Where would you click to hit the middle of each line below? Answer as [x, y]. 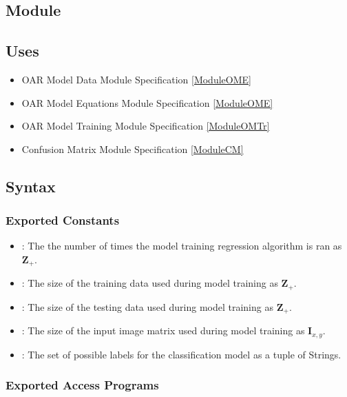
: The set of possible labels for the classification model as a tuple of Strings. [181, 354]
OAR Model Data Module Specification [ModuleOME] [136, 79]
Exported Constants [63, 220]
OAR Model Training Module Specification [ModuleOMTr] [146, 126]
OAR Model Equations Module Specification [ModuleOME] [147, 102]
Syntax [31, 186]
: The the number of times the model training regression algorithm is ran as [182, 246]
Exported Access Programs [82, 385]
